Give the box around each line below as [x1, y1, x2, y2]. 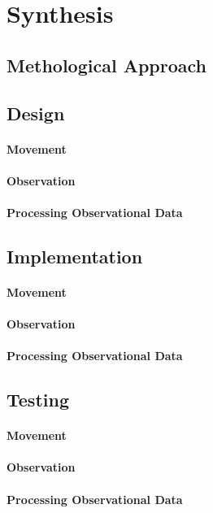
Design [7, 100, 65, 125]
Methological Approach [7, 52, 206, 77]
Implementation [7, 243, 143, 268]
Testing [7, 387, 69, 412]
